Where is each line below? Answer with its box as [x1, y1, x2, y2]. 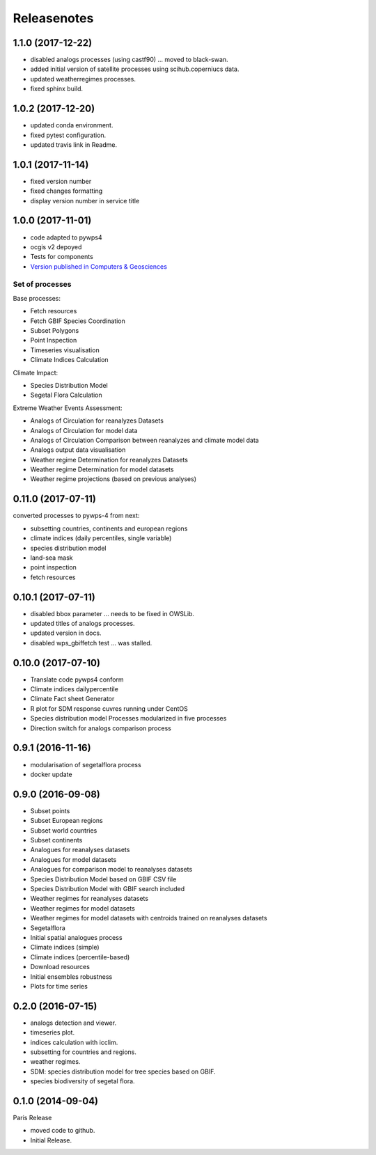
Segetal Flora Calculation [30, 391, 102, 400]
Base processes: [13, 294, 61, 302]
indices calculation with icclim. [30, 1038, 118, 1046]
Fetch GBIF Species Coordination [30, 317, 125, 325]
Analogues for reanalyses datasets [30, 846, 130, 854]
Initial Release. [30, 1136, 72, 1145]
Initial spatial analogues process [30, 933, 123, 941]
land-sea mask [30, 553, 73, 562]
